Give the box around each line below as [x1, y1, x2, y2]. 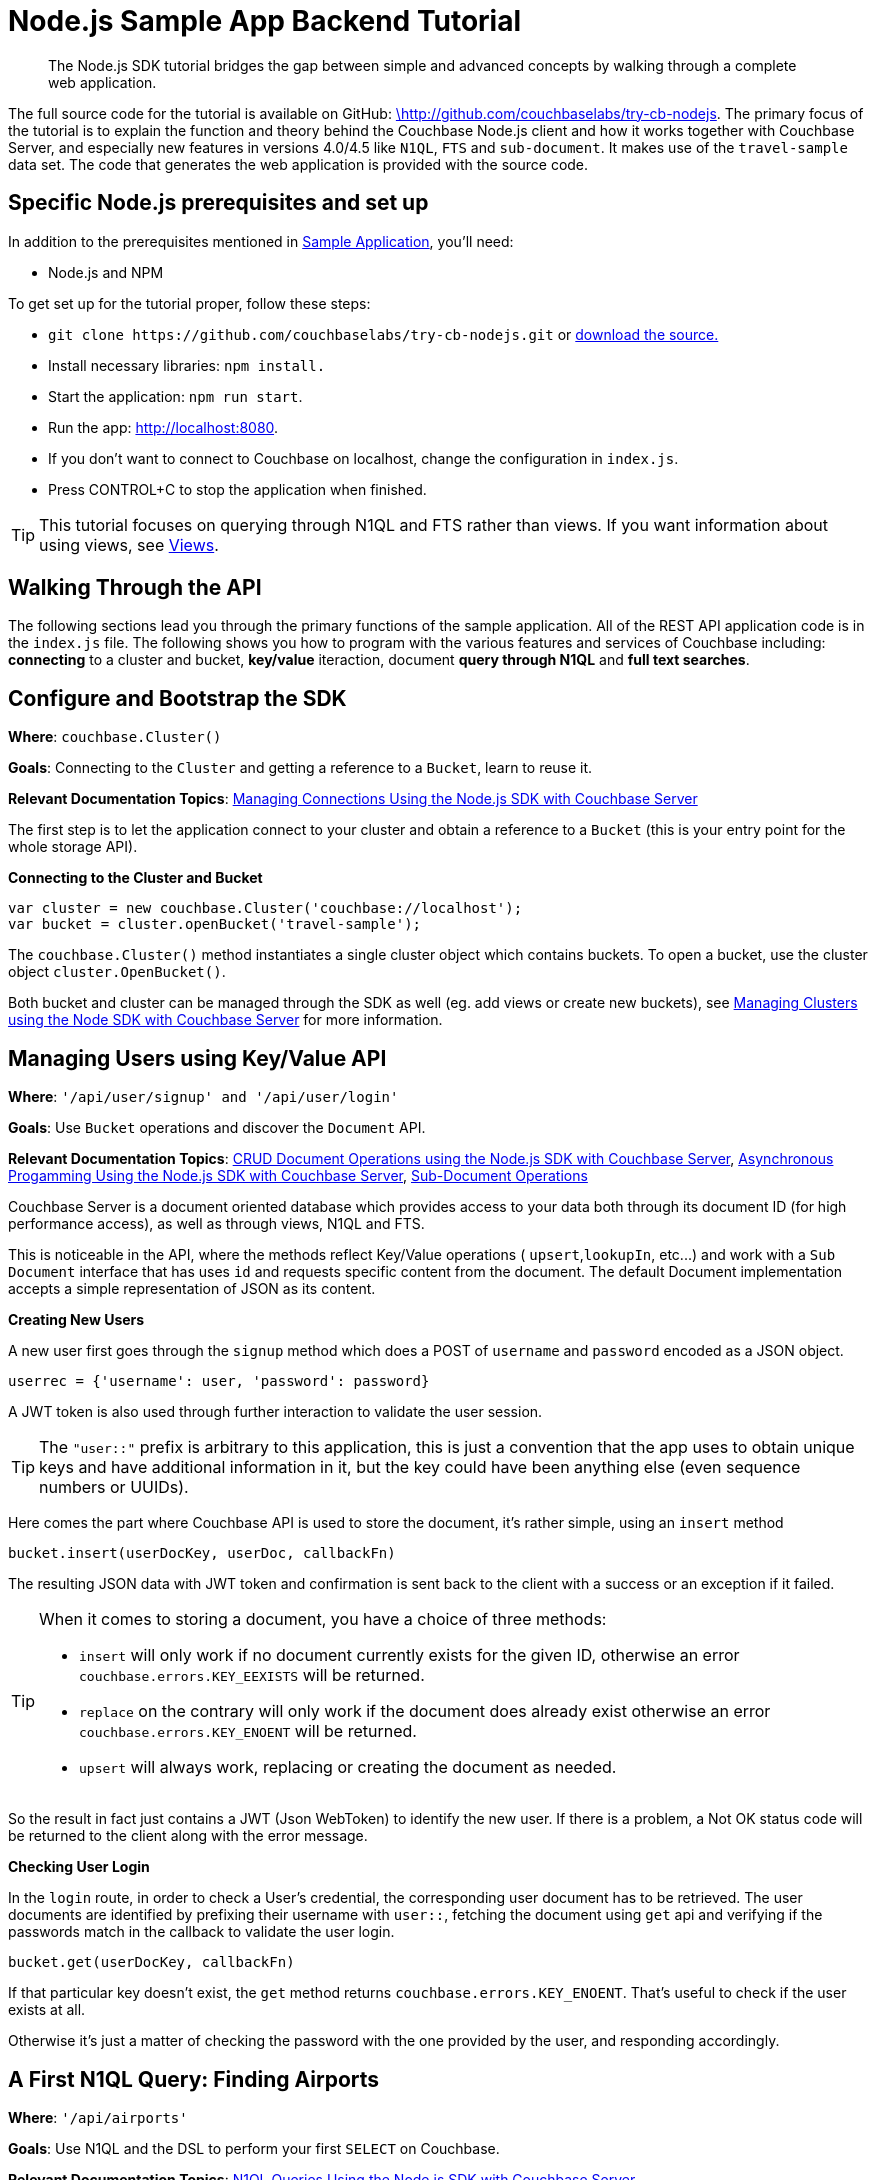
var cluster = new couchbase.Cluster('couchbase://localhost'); [8, 900, 523, 917]
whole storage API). [8, 838, 138, 856]
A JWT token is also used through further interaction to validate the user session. [8, 1403, 543, 1421]
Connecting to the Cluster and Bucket [8, 869, 263, 887]
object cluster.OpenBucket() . [8, 963, 226, 981]
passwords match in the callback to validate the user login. [8, 1923, 395, 1941]
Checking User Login [8, 1858, 150, 1876]
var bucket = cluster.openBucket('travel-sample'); [8, 916, 422, 933]
